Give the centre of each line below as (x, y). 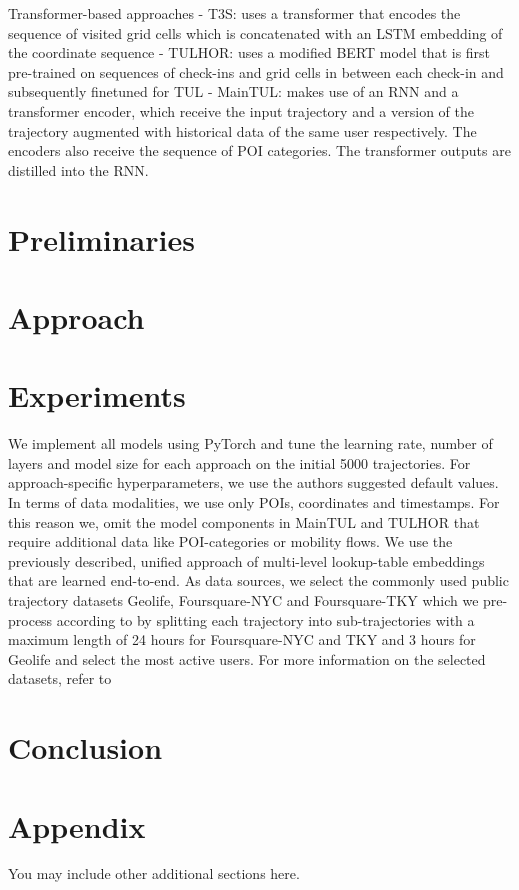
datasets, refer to (60, 678)
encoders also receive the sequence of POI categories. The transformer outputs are (259, 150)
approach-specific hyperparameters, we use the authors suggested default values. (253, 482)
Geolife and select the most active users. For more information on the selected (247, 658)
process (30, 619)
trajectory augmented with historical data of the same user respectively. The (242, 130)
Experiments (97, 395)
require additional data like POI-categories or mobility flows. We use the (230, 541)
